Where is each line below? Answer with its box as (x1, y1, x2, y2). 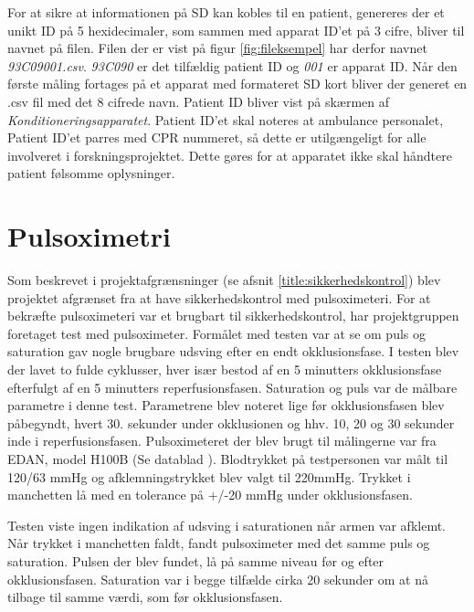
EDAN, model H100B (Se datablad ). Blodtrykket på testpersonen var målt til (7, 449, 448, 468)
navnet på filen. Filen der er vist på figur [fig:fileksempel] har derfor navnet (7, 38, 427, 58)
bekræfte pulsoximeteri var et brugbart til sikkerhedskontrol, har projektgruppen (7, 306, 459, 325)
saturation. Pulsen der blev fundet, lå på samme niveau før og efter (7, 551, 384, 570)
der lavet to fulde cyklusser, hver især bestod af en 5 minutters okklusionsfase (7, 360, 442, 379)
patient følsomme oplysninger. (7, 164, 175, 183)
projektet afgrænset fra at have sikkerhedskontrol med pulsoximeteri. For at (7, 288, 431, 307)
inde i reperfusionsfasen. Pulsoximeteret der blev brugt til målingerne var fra (7, 431, 437, 450)
